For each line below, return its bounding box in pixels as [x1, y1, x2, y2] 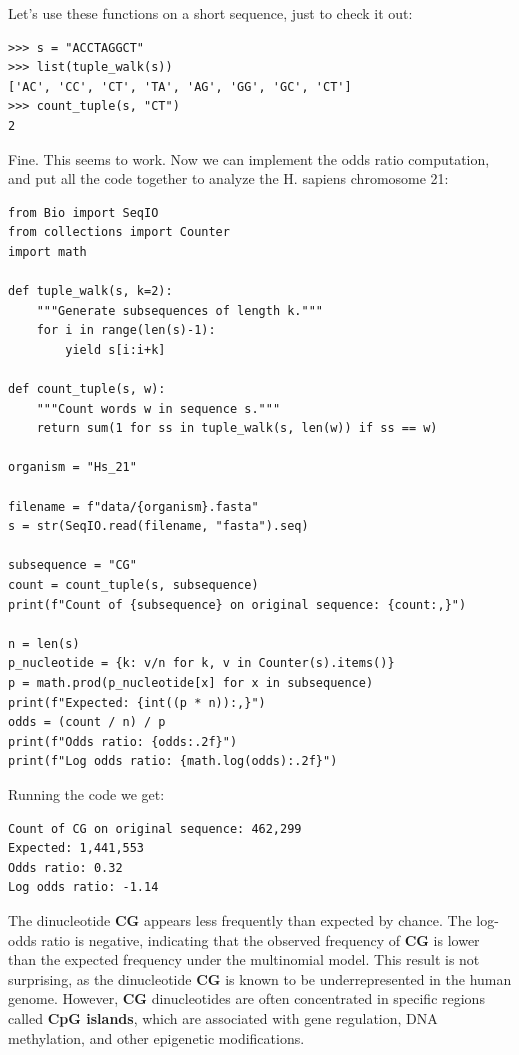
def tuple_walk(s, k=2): [8, 284, 173, 299]
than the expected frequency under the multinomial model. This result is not [8, 949, 480, 970]
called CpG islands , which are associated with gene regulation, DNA [8, 1007, 438, 1028]
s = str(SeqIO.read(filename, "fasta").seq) [8, 519, 309, 534]
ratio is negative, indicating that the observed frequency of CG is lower [41, 929, 480, 950]
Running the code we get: [8, 783, 165, 804]
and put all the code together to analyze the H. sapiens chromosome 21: [8, 168, 449, 189]
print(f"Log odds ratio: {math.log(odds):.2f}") [8, 754, 338, 769]
